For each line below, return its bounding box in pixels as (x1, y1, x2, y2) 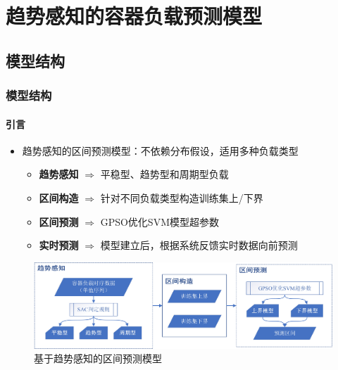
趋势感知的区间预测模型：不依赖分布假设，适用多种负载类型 (22, 143, 299, 158)
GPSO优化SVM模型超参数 (100, 214, 219, 229)
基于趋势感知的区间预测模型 (34, 351, 162, 366)
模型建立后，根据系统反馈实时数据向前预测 (100, 238, 298, 253)
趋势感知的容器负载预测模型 (6, 1, 263, 30)
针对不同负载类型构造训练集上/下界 (100, 190, 263, 205)
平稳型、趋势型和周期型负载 (100, 167, 229, 181)
